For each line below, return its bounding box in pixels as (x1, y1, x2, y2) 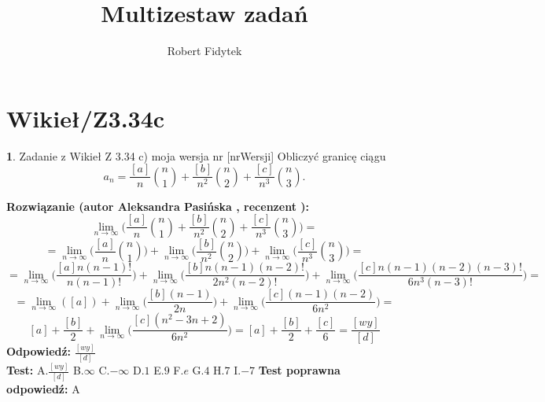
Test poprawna (258, 362, 341, 378)
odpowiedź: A (6, 380, 80, 396)
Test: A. (6, 362, 49, 378)
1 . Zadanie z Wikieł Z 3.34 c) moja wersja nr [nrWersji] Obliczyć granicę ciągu (6, 147, 386, 164)
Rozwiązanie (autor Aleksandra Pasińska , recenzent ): (6, 197, 309, 214)
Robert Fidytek (167, 42, 242, 59)
